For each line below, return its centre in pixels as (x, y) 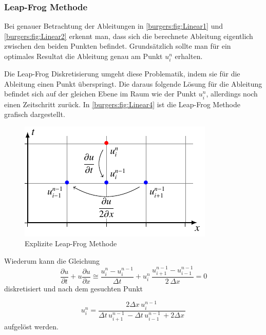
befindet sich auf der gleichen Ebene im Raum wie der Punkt (100, 94)
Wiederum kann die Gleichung (52, 260)
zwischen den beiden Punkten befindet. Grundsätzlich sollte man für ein (118, 46)
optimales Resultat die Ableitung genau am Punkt (83, 56)
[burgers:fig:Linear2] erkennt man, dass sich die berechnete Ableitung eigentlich (129, 36)
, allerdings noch (232, 94)
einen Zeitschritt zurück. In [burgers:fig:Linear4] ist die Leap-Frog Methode (122, 104)
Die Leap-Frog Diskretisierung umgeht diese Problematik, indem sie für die (122, 74)
